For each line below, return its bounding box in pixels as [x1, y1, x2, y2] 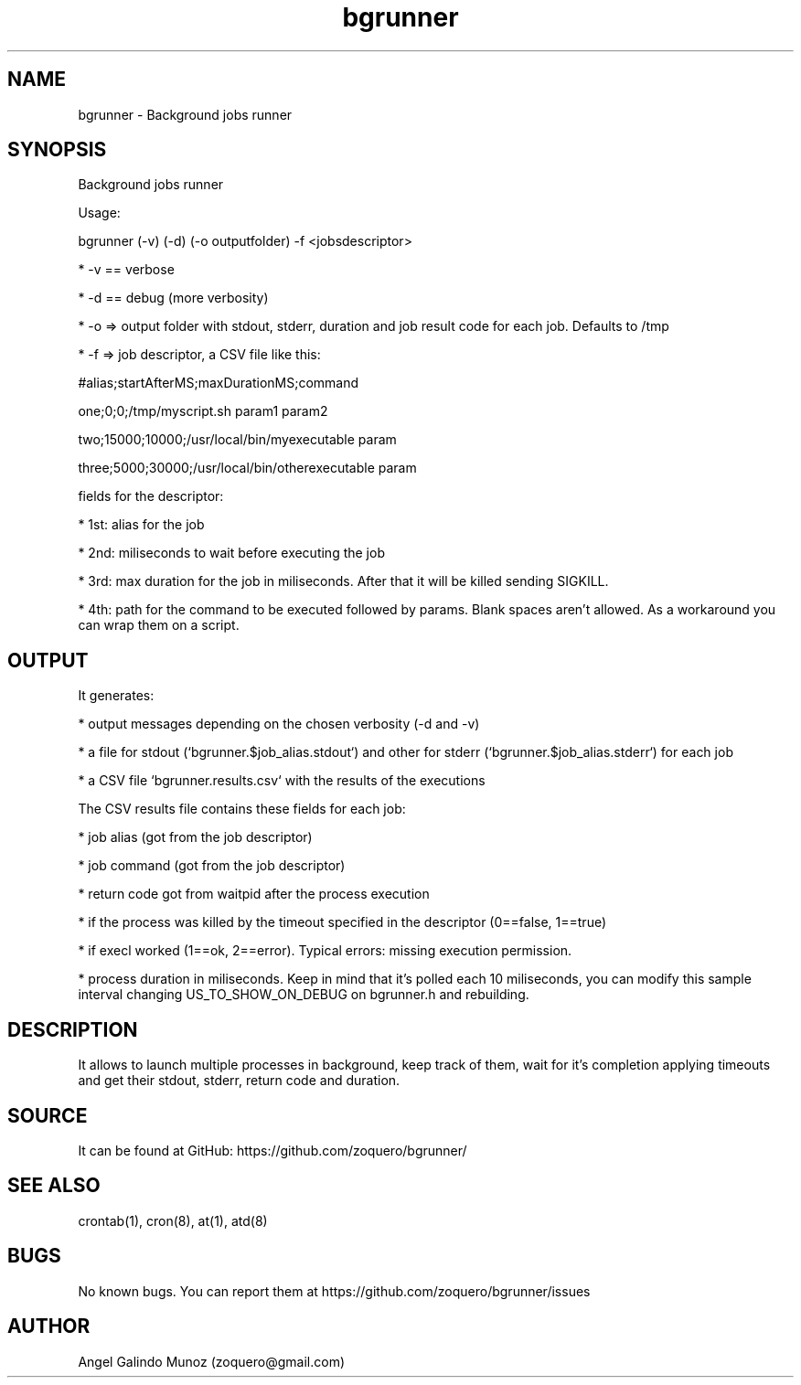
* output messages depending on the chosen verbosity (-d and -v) [78, 716, 480, 732]
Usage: [78, 205, 121, 221]
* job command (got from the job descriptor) [78, 858, 346, 874]
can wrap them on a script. [78, 617, 240, 634]
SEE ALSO [7, 1174, 101, 1198]
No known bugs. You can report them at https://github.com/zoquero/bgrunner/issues [78, 1283, 591, 1299]
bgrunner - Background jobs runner [78, 106, 293, 123]
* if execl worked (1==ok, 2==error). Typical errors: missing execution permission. [78, 943, 572, 959]
